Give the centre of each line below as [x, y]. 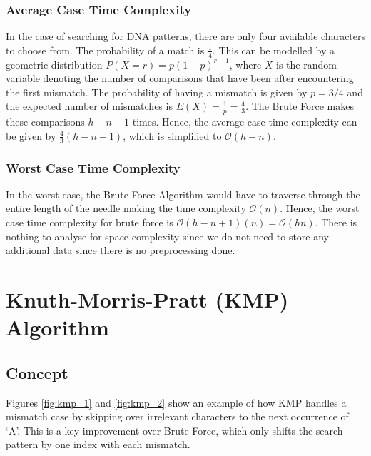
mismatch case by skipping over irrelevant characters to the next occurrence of [177, 416]
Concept [37, 372]
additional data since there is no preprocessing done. [121, 250]
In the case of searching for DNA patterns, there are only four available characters [186, 36]
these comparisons [45, 122]
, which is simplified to [172, 135]
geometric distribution [54, 64]
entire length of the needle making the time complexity [126, 208]
